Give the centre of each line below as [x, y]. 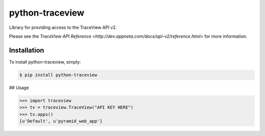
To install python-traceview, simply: [45, 62]
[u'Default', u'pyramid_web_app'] [61, 121]
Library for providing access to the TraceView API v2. [63, 27]
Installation [26, 50]
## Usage [19, 88]
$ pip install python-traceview [58, 75]
